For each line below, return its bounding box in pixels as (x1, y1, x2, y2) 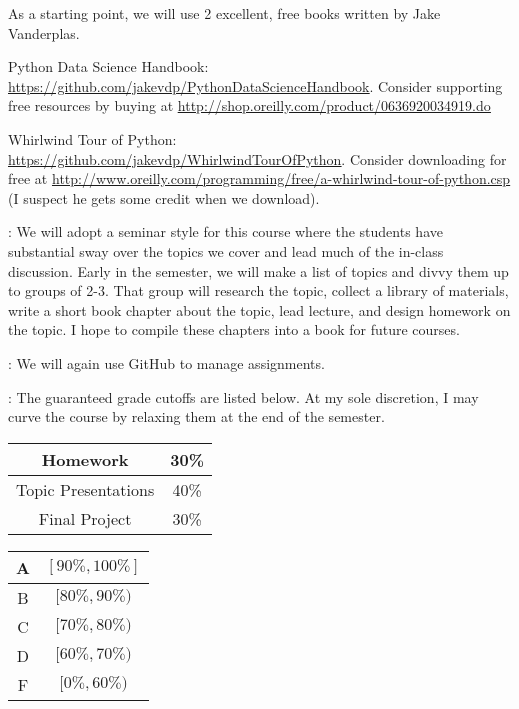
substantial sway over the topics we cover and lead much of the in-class (8, 240, 444, 261)
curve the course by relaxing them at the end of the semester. (8, 406, 385, 427)
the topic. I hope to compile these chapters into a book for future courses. (8, 319, 460, 340)
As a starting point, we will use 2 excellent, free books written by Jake (8, 3, 441, 23)
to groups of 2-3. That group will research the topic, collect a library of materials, (8, 280, 509, 301)
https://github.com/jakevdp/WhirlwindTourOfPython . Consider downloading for (8, 148, 507, 169)
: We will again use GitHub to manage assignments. (8, 352, 325, 373)
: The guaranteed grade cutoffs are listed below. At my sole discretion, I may (8, 386, 479, 407)
